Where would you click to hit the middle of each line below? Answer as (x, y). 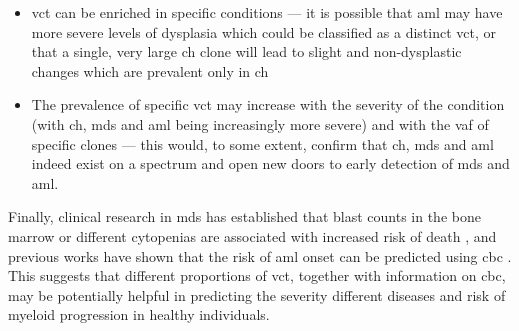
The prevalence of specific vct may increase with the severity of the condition (268, 104)
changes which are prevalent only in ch (150, 70)
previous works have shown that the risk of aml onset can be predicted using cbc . (260, 255)
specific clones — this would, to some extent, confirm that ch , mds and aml (262, 143)
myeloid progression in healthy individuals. (139, 314)
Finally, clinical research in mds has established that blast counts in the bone (244, 216)
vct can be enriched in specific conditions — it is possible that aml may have (267, 12)
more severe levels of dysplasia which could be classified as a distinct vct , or (264, 31)
